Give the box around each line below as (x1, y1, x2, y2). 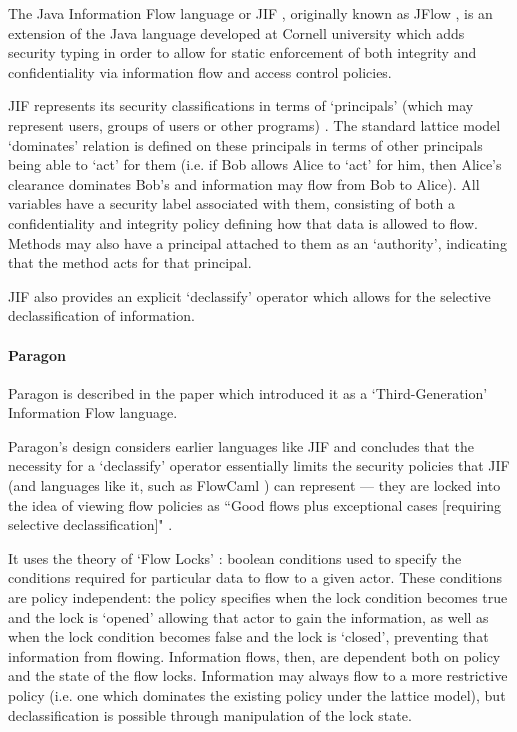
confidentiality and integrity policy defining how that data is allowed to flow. (8, 212, 478, 233)
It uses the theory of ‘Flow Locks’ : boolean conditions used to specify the (8, 547, 462, 568)
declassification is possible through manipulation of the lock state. (8, 704, 412, 725)
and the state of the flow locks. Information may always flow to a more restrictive (8, 665, 508, 686)
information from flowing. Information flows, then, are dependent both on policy (8, 645, 501, 666)
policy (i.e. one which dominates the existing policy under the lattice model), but (8, 685, 506, 706)
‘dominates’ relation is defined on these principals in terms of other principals (8, 134, 483, 155)
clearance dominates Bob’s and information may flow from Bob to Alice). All (8, 173, 480, 194)
